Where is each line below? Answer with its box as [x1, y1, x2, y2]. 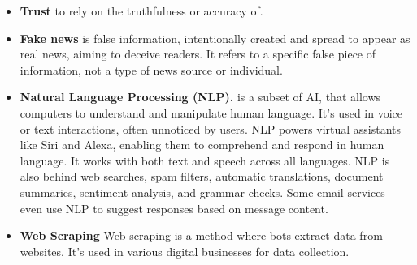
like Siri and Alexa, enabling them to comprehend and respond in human [20, 136, 384, 153]
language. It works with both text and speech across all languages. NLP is [20, 152, 390, 169]
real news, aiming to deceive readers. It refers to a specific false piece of [20, 45, 376, 62]
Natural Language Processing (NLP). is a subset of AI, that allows [20, 88, 381, 105]
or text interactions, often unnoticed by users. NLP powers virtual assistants [20, 120, 402, 137]
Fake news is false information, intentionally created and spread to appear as [20, 29, 410, 46]
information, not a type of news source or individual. [20, 61, 283, 78]
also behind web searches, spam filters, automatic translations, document [20, 168, 384, 185]
